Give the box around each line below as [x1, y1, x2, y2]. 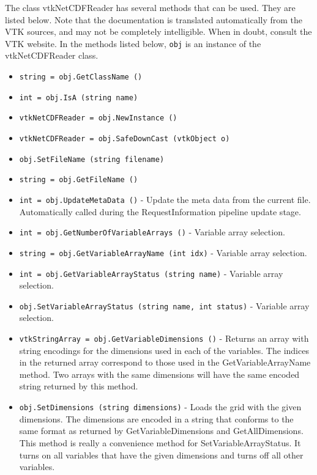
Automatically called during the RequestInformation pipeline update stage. [19, 205, 301, 218]
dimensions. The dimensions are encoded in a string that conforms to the [19, 412, 294, 425]
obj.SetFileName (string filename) [19, 155, 165, 164]
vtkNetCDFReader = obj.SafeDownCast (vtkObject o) [19, 134, 230, 143]
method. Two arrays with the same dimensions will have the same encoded [19, 367, 300, 380]
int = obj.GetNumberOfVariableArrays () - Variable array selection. [19, 226, 285, 238]
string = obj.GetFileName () [19, 175, 138, 185]
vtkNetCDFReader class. [5, 49, 99, 62]
